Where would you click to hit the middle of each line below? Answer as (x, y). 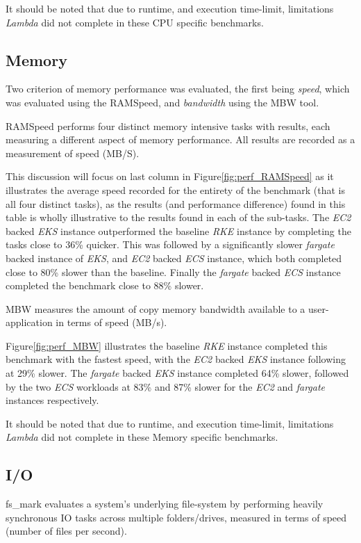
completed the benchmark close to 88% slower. (105, 285)
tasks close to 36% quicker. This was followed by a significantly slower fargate (170, 244)
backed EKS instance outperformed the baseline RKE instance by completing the (178, 230)
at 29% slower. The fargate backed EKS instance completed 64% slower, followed (177, 373)
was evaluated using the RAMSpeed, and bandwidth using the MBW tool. (162, 102)
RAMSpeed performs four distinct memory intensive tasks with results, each (168, 125)
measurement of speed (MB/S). (73, 153)
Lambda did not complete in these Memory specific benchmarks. (142, 437)
